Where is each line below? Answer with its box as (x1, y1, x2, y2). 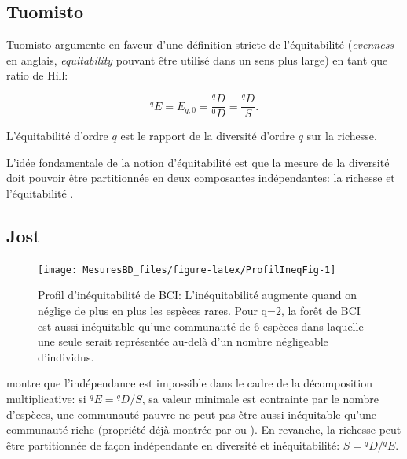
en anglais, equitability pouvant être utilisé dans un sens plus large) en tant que (6, 51, 388, 68)
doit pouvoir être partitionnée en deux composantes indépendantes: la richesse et (6, 169, 395, 186)
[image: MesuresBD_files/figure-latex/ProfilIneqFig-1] (38, 264, 336, 276)
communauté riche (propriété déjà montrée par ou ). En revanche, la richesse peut (6, 421, 401, 438)
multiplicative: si (6, 390, 86, 406)
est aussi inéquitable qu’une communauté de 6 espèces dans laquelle (38, 317, 364, 334)
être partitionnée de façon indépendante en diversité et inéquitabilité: (6, 436, 340, 453)
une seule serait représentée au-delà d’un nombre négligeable (38, 333, 328, 350)
